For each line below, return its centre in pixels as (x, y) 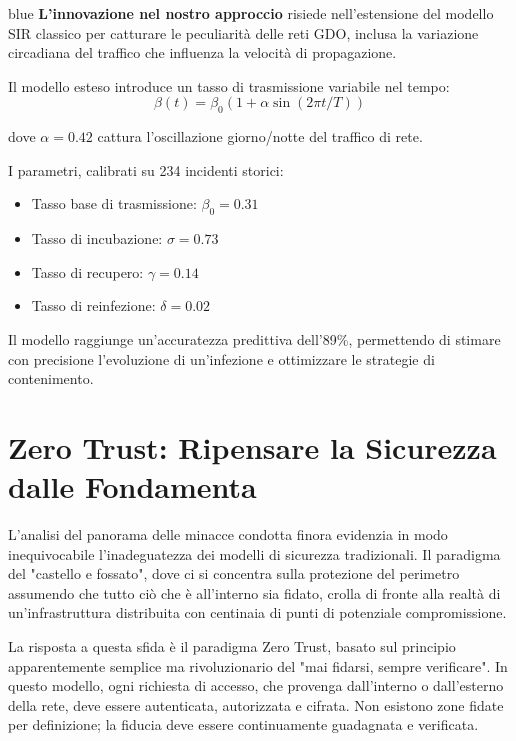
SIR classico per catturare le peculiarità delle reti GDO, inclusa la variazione (243, 32)
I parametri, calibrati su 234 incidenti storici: (146, 169)
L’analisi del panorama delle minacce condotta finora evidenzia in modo (228, 534)
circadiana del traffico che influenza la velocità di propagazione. (202, 52)
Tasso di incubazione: (97, 238)
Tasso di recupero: (87, 271)
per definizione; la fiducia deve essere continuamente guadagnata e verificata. (243, 724)
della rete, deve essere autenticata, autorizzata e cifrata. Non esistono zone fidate (256, 704)
